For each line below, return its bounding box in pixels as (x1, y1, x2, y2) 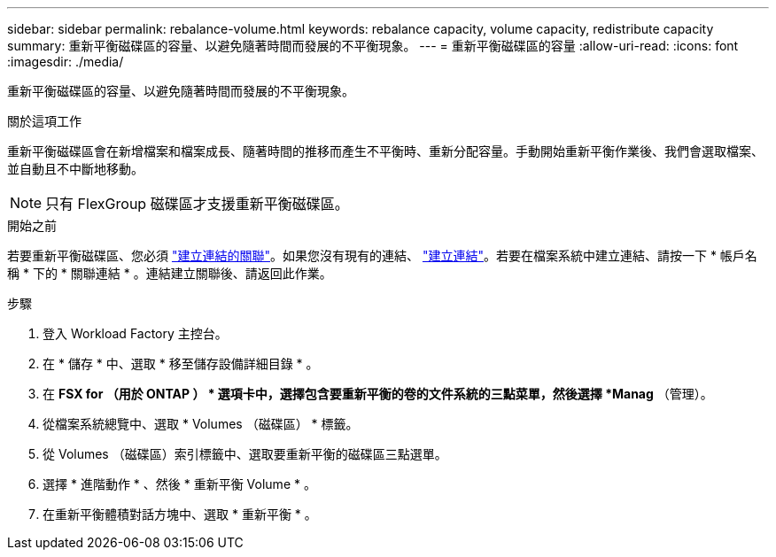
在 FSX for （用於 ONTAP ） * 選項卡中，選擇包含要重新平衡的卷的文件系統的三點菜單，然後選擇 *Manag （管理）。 (43, 386, 713, 401)
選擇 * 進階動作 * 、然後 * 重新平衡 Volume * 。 (43, 476, 316, 491)
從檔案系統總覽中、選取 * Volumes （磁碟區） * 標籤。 (43, 416, 359, 431)
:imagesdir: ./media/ (7, 54, 124, 69)
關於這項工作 (7, 113, 81, 128)
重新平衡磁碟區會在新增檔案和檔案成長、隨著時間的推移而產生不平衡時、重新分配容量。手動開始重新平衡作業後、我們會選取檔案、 (7, 143, 764, 159)
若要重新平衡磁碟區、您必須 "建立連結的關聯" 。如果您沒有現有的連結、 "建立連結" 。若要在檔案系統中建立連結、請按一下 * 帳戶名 (7, 248, 757, 263)
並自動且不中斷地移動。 (7, 161, 144, 176)
